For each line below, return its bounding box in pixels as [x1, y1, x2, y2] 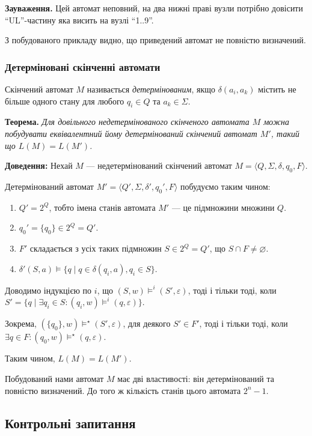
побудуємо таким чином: [180, 180, 271, 192]
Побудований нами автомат [5, 372, 104, 384]
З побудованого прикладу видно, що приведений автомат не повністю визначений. [5, 34, 306, 46]
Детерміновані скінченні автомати [5, 59, 161, 74]
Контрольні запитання [5, 413, 136, 432]
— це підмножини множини [171, 201, 275, 213]
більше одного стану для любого [5, 94, 124, 107]
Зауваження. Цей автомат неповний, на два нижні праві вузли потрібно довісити [5, 2, 303, 14]
